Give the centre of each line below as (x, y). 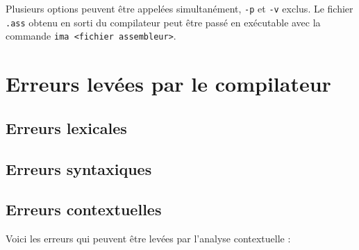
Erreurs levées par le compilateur (168, 84)
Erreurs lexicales (66, 127)
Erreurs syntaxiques (79, 168)
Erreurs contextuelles (84, 209)
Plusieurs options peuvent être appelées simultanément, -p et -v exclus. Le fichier (179, 8)
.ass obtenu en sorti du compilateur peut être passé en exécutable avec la (163, 22)
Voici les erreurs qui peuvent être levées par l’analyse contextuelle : (148, 239)
